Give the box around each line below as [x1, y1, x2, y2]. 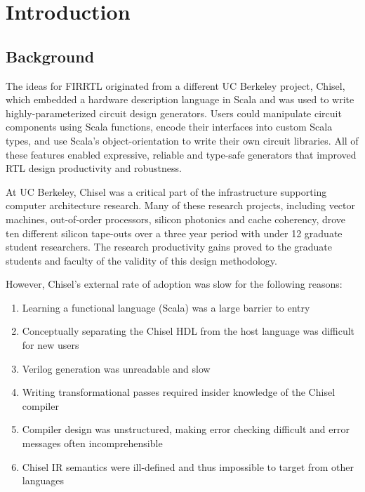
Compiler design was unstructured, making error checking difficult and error [22, 422, 350, 437]
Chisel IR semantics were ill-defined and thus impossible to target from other [22, 459, 354, 474]
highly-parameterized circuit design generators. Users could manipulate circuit [6, 105, 342, 120]
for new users [22, 338, 79, 352]
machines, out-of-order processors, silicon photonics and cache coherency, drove [6, 211, 346, 226]
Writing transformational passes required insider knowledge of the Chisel [22, 385, 336, 399]
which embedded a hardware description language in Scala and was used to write [6, 92, 354, 107]
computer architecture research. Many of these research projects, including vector [6, 198, 356, 213]
